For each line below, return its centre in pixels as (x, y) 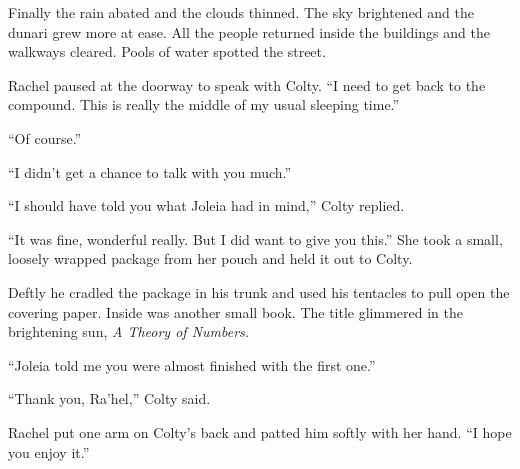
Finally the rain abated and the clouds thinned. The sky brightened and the (241, 12)
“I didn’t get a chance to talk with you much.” (150, 171)
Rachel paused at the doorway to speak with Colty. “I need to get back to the (247, 84)
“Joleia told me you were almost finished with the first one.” (192, 364)
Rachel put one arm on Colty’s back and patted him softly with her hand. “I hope (260, 431)
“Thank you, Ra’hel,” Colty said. (109, 398)
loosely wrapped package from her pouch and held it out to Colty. (210, 258)
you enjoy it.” (49, 451)
